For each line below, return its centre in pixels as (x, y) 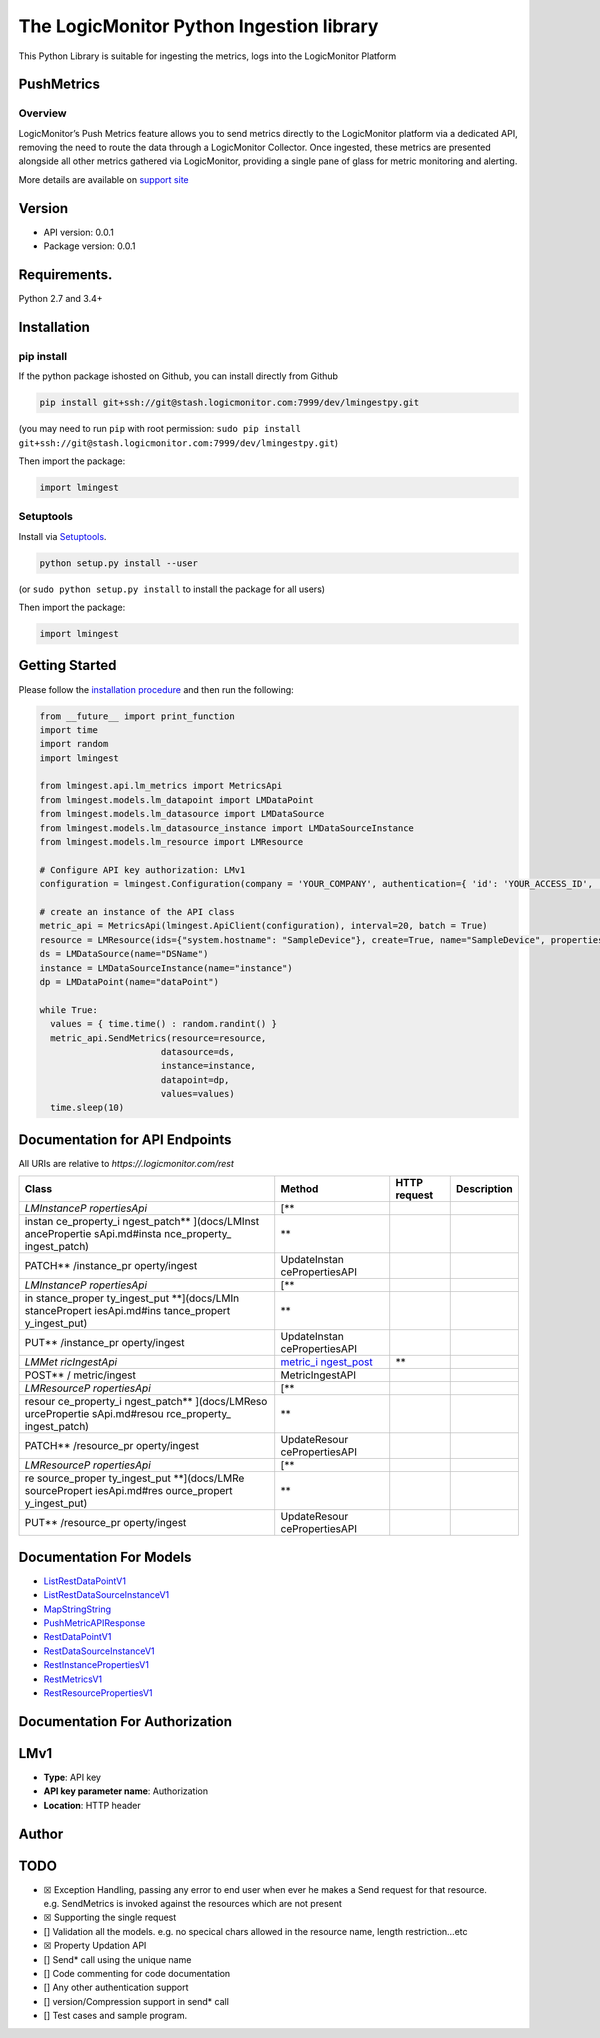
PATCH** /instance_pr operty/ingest (111, 1266)
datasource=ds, (197, 1051)
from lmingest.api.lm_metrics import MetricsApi (161, 786)
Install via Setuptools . (62, 536)
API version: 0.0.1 (78, 232)
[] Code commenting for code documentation (137, 1973)
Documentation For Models (105, 1556)
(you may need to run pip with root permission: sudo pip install (160, 429)
